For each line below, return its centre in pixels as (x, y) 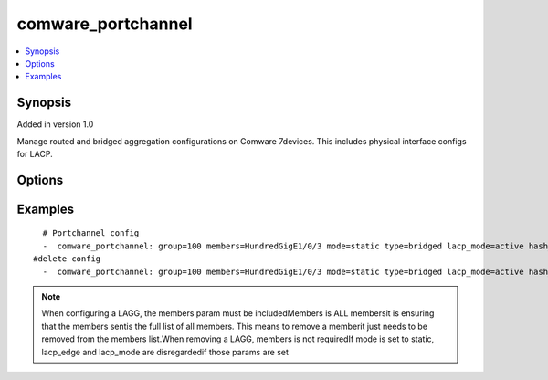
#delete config (67, 259)
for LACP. (35, 154)
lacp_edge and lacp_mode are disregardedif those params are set (165, 352)
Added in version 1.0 (55, 124)
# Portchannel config (91, 233)
